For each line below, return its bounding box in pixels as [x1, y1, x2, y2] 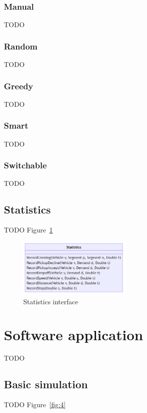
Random [4, 40, 38, 52]
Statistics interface [23, 296, 78, 306]
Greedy [4, 80, 33, 92]
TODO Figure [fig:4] [4, 399, 66, 410]
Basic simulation [4, 377, 88, 392]
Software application [4, 325, 143, 345]
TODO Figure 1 [4, 225, 53, 235]
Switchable [4, 159, 47, 171]
